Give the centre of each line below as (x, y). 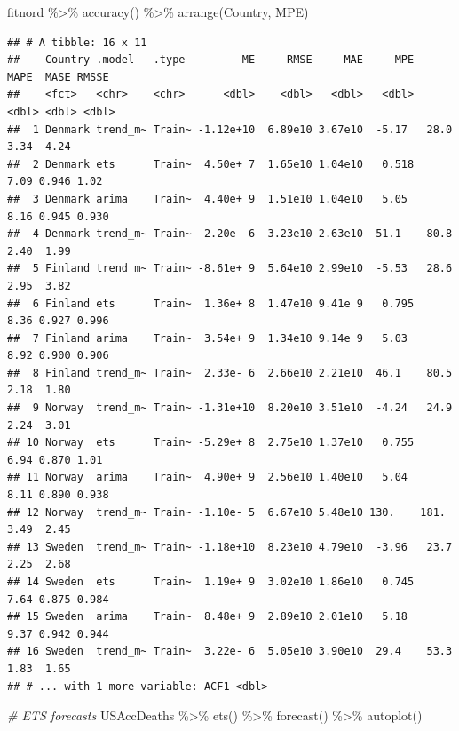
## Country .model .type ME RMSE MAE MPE (211, 60)
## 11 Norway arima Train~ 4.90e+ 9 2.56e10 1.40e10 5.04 (208, 477)
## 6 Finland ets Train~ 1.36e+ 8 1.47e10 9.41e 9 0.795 (211, 303)
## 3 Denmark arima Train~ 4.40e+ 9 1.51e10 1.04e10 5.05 (208, 199)
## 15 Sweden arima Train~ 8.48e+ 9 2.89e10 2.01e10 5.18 (208, 617)
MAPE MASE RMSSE (58, 77)
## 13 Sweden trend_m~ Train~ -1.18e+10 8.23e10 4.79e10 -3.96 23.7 (230, 547)
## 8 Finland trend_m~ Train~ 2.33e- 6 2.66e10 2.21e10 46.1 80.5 (230, 373)
